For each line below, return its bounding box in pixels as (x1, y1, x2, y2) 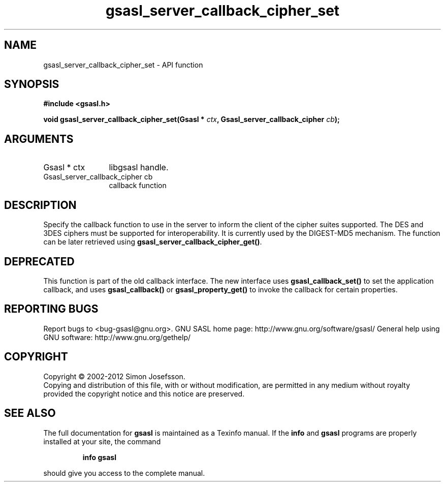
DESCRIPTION (4, 198, 77, 211)
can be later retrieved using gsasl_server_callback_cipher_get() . (43, 237, 262, 247)
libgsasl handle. (109, 162, 169, 173)
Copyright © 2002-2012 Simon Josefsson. (43, 372, 185, 381)
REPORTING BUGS (4, 302, 99, 316)
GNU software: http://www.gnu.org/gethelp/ (43, 332, 191, 342)
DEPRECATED (4, 255, 75, 268)
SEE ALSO (4, 407, 56, 420)
